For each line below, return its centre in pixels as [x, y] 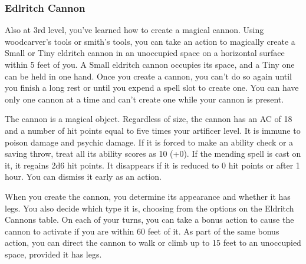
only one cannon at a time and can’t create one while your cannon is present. [144, 99]
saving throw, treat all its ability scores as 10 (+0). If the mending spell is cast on [153, 154]
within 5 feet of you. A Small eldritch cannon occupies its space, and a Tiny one [150, 64]
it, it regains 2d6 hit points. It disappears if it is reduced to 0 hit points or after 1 [152, 165]
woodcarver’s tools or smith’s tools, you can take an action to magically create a [150, 41]
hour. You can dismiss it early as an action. [83, 176]
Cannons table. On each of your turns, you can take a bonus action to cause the [149, 220]
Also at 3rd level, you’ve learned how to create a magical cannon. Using [134, 30]
